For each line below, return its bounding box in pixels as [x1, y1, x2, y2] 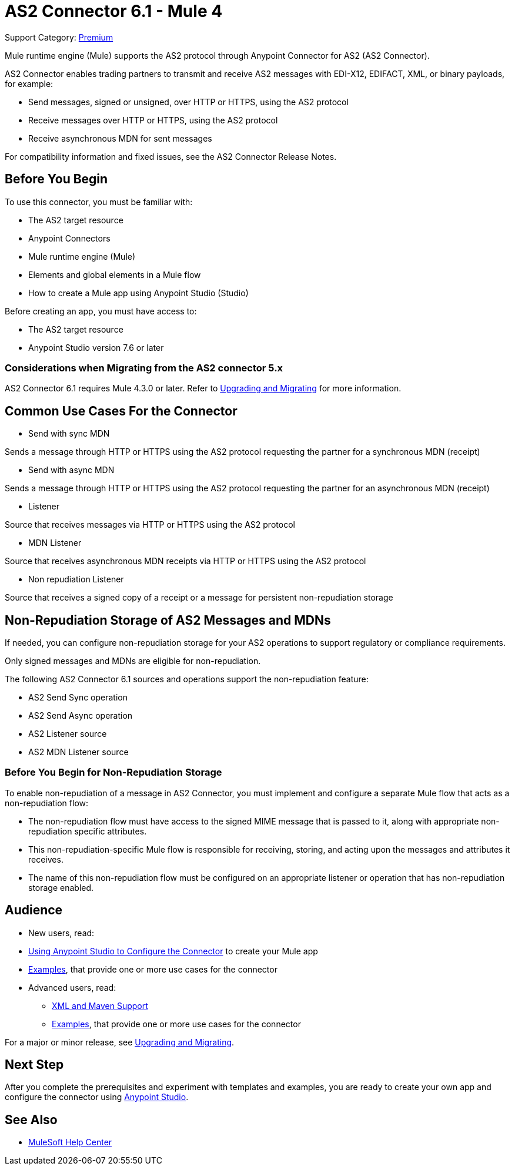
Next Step [5, 1057, 64, 1072]
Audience [5, 903, 63, 918]
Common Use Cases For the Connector [5, 403, 238, 418]
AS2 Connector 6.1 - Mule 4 [5, 1, 223, 21]
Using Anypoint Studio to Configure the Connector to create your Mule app [28, 946, 318, 956]
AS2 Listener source [28, 729, 107, 739]
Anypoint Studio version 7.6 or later [28, 342, 164, 353]
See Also [5, 1112, 58, 1127]
